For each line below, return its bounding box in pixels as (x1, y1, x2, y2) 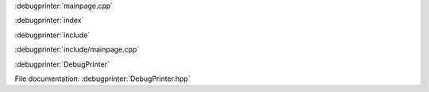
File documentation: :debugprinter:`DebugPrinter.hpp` (14, 74, 191, 83)
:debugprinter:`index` (14, 16, 84, 25)
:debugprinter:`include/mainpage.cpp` (14, 44, 140, 55)
